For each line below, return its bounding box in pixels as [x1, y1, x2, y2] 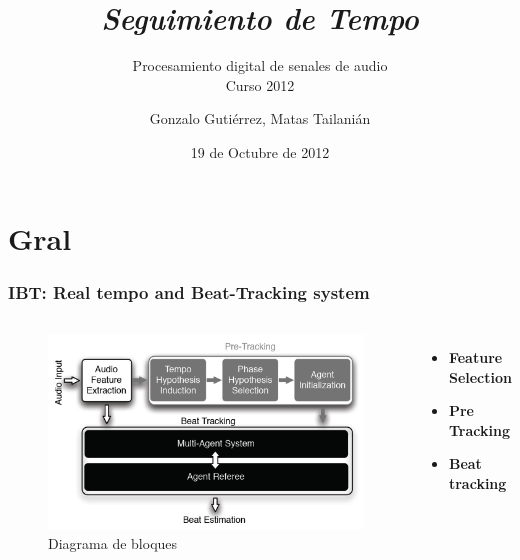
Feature [448, 346, 503, 367]
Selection [448, 366, 512, 387]
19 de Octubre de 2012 [190, 141, 330, 162]
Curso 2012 [225, 74, 295, 95]
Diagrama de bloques [48, 532, 178, 553]
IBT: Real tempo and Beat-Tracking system [8, 279, 370, 304]
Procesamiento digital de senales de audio [132, 55, 388, 76]
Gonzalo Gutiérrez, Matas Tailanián [149, 108, 371, 129]
